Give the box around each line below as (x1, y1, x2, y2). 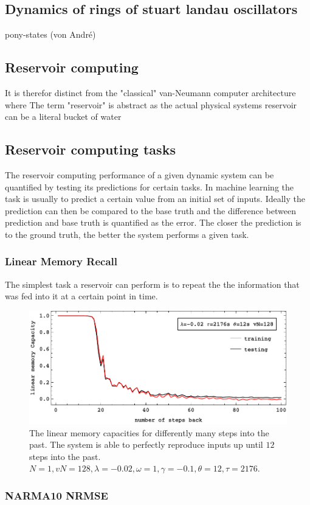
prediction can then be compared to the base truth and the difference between (5, 204, 296, 217)
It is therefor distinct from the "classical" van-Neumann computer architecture (5, 86, 296, 99)
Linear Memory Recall (5, 254, 117, 269)
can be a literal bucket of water (5, 110, 122, 123)
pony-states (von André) (5, 28, 96, 41)
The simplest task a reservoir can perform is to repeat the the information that (5, 277, 300, 290)
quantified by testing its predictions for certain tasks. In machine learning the (5, 180, 294, 193)
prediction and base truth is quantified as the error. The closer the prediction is (5, 216, 301, 229)
